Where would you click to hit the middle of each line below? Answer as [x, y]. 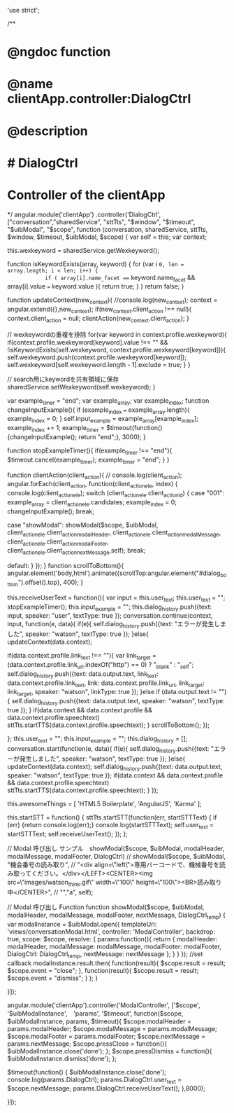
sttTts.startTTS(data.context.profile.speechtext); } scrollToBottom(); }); [109, 725]
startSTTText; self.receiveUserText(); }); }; [67, 834]
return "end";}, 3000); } [112, 437]
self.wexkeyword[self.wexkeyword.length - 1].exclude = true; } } [99, 364]
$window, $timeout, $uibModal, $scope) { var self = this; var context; [107, 237]
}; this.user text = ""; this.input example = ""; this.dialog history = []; [97, 740]
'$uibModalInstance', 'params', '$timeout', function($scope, [95, 1013]
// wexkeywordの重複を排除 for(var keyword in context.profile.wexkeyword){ [117, 334]
